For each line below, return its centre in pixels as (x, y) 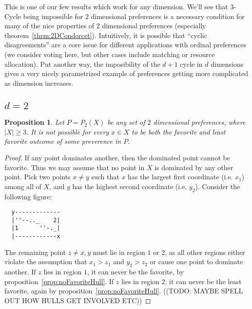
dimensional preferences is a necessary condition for (168, 16)
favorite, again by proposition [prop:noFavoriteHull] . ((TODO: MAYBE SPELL (124, 291)
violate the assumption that (46, 261)
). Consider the (218, 186)
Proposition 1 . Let (34, 122)
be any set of (126, 122)
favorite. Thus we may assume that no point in (75, 167)
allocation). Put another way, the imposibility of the (82, 64)
